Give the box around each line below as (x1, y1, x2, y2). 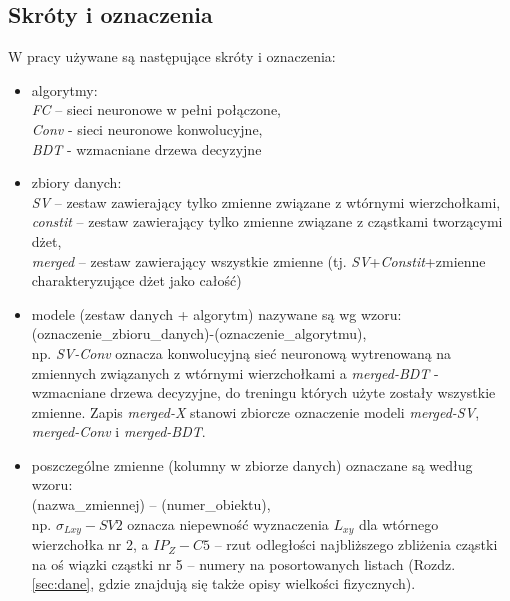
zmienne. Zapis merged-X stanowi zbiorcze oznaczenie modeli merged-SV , (31, 401, 480, 422)
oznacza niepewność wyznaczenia (127, 513, 329, 534)
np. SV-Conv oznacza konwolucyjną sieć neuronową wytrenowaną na (31, 342, 452, 363)
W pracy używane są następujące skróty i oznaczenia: (8, 46, 336, 67)
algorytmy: (31, 79, 98, 100)
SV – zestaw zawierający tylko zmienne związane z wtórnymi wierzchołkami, (31, 191, 501, 212)
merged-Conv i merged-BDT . (31, 421, 206, 442)
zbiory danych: (31, 172, 122, 193)
